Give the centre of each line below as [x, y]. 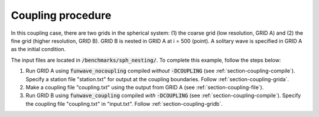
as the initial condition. [38, 49]
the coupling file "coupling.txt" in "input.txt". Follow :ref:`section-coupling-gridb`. [124, 103]
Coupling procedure [61, 15]
